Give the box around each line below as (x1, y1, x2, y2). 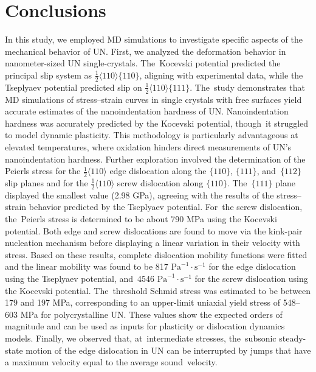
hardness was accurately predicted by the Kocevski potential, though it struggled (5, 116, 309, 129)
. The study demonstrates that (190, 80, 305, 93)
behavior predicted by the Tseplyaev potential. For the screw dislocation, (29, 200, 303, 213)
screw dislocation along (117, 176, 204, 189)
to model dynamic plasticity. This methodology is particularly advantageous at (5, 128, 298, 141)
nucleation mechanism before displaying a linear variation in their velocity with (5, 236, 300, 249)
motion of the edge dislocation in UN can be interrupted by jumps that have (26, 343, 311, 356)
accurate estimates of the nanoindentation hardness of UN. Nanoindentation (5, 105, 289, 118)
